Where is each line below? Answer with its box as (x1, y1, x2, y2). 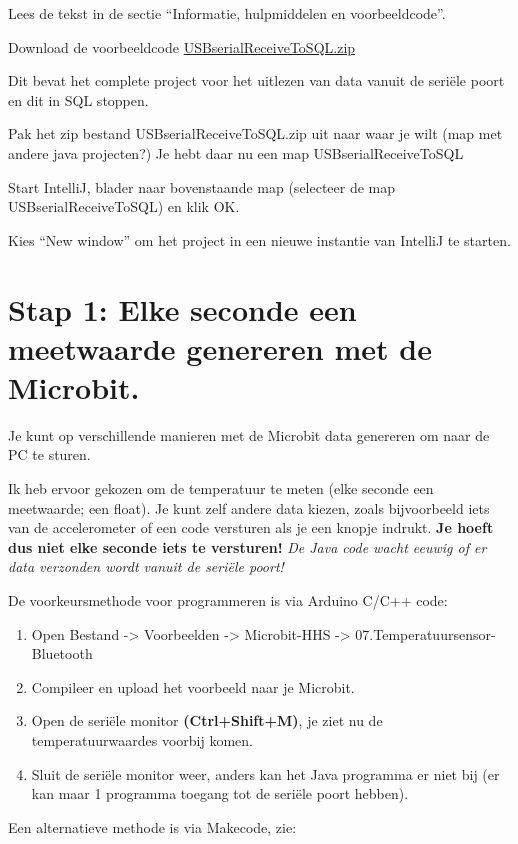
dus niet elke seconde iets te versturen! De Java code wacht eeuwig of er (8, 536, 487, 557)
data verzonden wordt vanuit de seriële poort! (8, 556, 284, 577)
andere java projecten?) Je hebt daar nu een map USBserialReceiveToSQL (8, 142, 464, 163)
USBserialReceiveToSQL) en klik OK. (8, 196, 240, 217)
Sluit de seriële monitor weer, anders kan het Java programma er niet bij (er (31, 763, 500, 784)
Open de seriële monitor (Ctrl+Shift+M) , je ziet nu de (31, 710, 383, 731)
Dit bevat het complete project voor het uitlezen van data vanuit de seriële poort (8, 70, 505, 91)
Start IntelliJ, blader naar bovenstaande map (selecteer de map (8, 176, 396, 197)
